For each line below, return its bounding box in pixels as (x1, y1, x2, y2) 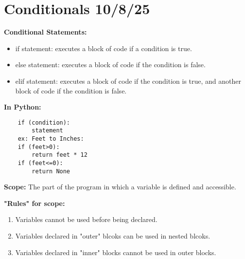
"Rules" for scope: (4, 198, 65, 208)
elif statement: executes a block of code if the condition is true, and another (15, 75, 242, 86)
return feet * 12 (32, 151, 87, 159)
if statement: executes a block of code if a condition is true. (15, 43, 192, 53)
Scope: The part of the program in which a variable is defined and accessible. (4, 182, 236, 192)
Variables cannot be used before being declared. (15, 214, 157, 224)
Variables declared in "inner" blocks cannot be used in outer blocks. (15, 247, 216, 257)
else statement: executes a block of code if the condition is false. (15, 59, 206, 70)
